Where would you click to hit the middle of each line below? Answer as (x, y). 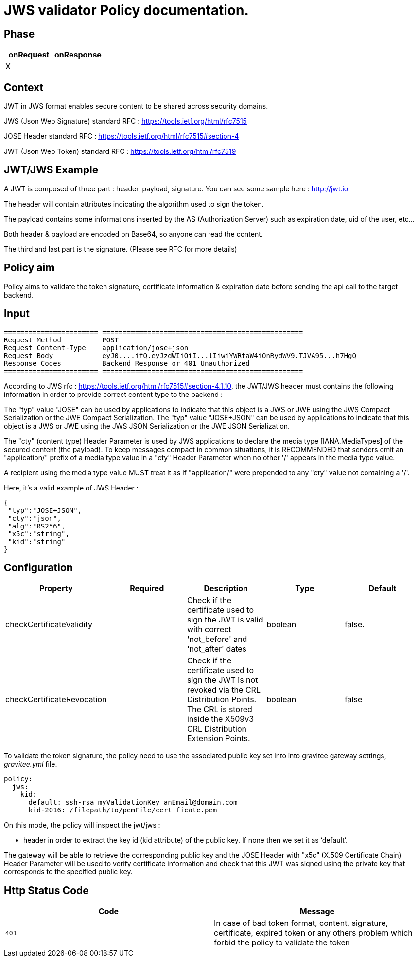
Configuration (38, 567)
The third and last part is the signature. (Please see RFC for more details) (121, 249)
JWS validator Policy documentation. (126, 10)
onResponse (78, 55)
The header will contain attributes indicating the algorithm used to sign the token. (134, 204)
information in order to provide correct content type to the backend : (113, 394)
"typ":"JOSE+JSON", (45, 510)
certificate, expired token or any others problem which (313, 933)
